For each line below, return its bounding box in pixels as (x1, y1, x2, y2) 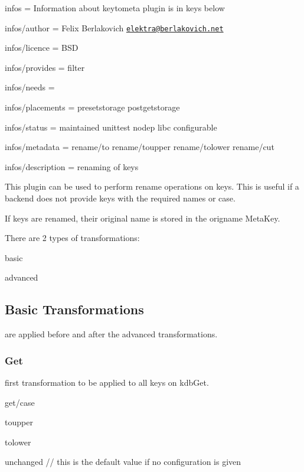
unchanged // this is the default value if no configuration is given (5, 455, 241, 468)
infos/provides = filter (5, 61, 85, 73)
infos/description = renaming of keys (5, 160, 139, 172)
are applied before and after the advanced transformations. (5, 328, 218, 340)
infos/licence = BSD (5, 41, 79, 54)
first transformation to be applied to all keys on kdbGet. (5, 376, 209, 388)
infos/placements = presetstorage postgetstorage (5, 101, 180, 113)
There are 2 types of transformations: (5, 232, 140, 244)
